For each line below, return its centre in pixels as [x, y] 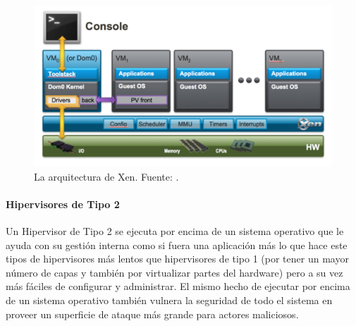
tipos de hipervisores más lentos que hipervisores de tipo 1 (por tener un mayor [177, 259]
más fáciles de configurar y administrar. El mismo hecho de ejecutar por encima [178, 286]
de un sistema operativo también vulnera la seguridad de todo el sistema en [169, 300]
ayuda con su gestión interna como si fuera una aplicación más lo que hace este [177, 244]
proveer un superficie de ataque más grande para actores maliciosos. [152, 314]
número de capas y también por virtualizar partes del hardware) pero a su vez [174, 272]
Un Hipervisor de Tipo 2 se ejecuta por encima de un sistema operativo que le [175, 231]
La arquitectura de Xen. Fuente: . [106, 176]
